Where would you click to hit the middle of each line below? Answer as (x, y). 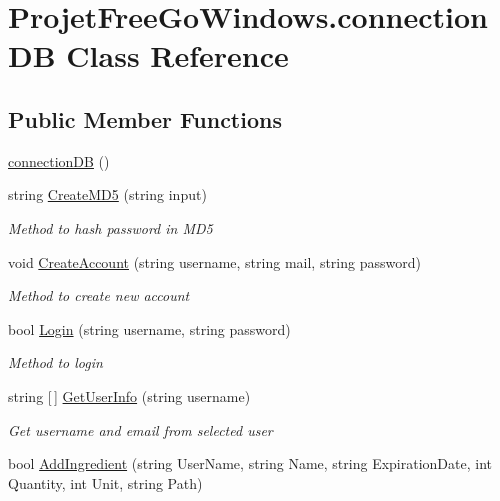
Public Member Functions (145, 118)
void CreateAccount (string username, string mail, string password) (214, 261)
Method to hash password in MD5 (110, 227)
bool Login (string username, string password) (149, 328)
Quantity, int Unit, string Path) (105, 482)
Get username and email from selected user (140, 429)
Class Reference (177, 55)
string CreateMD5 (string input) (107, 194)
